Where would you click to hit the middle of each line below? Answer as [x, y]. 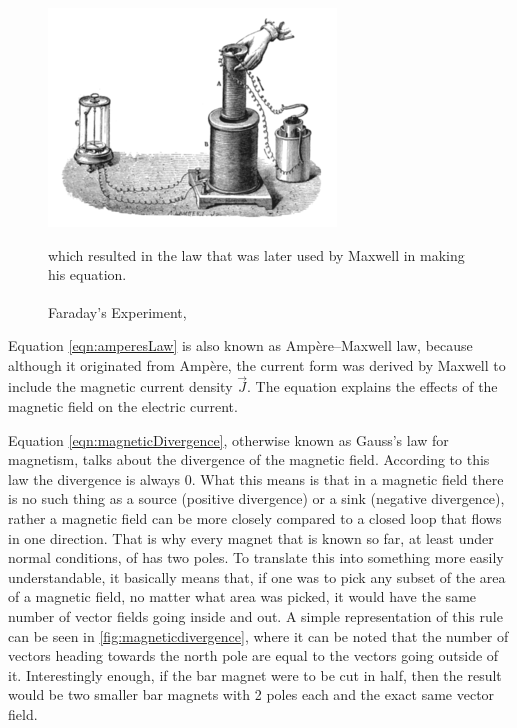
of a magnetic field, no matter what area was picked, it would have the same [242, 596]
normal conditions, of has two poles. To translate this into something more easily [256, 557]
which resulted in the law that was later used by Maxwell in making [256, 254]
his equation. [87, 274]
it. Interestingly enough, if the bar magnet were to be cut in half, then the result [255, 674]
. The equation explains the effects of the [372, 386]
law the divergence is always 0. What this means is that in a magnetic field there [256, 478]
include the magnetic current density [120, 386]
